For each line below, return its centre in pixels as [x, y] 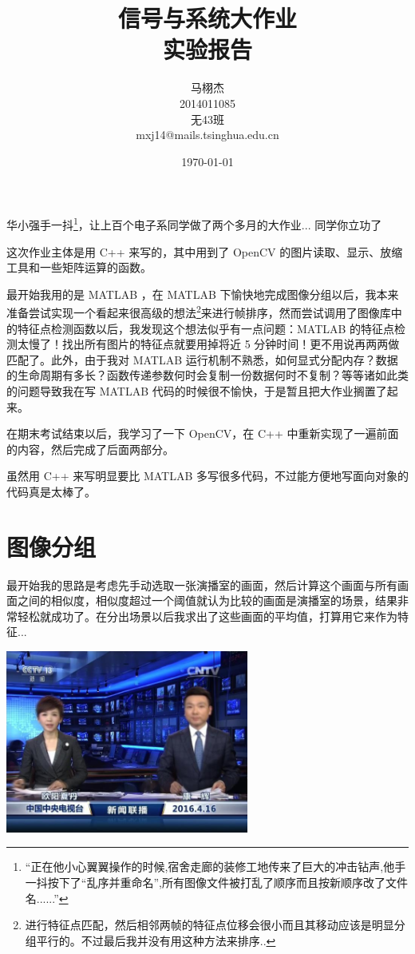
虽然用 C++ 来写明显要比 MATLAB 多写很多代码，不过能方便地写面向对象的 [207, 476]
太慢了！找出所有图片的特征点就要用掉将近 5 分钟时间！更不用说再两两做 [208, 344]
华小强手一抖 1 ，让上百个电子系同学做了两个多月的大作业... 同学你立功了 [194, 223]
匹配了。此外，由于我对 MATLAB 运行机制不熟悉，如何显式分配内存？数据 [202, 359]
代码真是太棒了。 [51, 491]
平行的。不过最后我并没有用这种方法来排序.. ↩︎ [156, 940]
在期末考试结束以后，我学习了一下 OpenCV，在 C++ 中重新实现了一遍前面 [203, 433]
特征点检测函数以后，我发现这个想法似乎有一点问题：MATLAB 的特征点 [206, 328]
